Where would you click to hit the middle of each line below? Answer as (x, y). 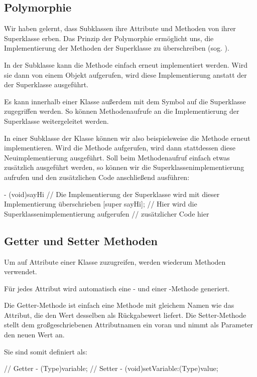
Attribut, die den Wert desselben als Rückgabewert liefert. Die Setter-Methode (125, 315)
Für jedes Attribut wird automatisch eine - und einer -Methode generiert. (117, 288)
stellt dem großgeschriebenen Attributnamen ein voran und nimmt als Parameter (129, 325)
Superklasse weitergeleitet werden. (56, 121)
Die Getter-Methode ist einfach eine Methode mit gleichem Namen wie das (119, 305)
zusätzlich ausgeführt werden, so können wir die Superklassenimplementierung (124, 167)
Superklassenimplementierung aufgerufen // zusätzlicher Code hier (107, 213)
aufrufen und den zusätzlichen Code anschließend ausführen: (97, 177)
